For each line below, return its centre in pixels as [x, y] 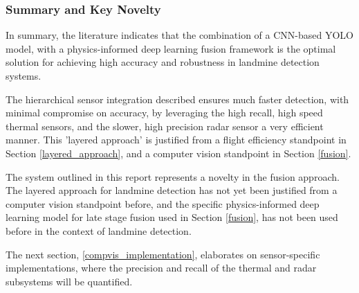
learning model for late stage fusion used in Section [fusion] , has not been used [172, 217]
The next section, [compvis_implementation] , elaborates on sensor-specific [163, 254]
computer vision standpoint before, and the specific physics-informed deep [163, 203]
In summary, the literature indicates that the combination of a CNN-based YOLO [179, 35]
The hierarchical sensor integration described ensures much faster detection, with [177, 99]
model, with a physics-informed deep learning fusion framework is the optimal [171, 48]
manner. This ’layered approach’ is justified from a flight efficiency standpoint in [176, 140]
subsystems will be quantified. [69, 281]
